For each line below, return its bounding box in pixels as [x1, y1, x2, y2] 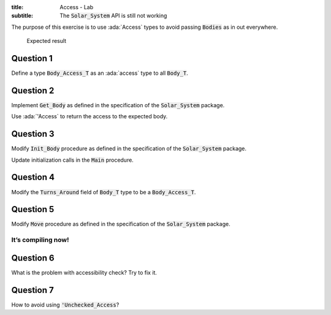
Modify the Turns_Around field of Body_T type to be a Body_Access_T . [11, 188, 196, 195]
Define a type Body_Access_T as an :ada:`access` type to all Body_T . [11, 69, 188, 77]
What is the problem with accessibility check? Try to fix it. [11, 268, 158, 276]
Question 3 [11, 129, 55, 139]
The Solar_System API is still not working [59, 12, 167, 20]
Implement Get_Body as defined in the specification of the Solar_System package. [11, 101, 225, 108]
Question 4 [11, 172, 55, 183]
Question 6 [11, 252, 55, 263]
